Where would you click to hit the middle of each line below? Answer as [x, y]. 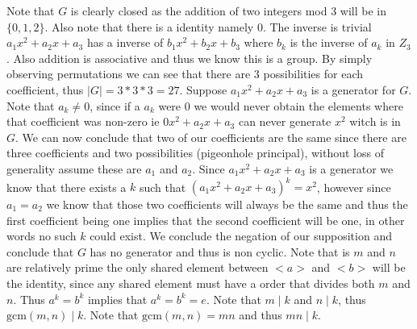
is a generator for [353, 89]
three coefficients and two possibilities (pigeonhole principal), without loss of [195, 153]
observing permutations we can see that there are [129, 74]
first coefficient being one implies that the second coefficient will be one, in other [206, 220]
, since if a [115, 105]
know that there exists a [67, 187]
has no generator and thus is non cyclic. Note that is [220, 251]
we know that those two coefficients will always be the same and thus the [227, 204]
